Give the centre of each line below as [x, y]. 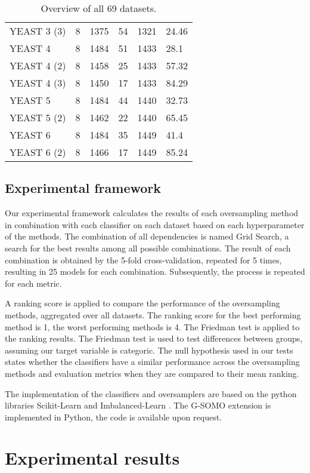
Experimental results [92, 458]
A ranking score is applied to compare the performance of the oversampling [142, 303]
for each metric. [33, 283]
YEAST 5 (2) [38, 117]
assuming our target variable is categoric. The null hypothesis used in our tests [149, 350]
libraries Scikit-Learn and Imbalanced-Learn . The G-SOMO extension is [138, 405]
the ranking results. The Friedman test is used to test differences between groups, [154, 338]
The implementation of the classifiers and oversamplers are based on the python [151, 393]
